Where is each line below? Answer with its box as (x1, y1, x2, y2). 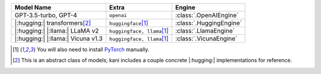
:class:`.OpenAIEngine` (175, 11, 239, 19)
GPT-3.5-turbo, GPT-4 (14, 11, 77, 19)
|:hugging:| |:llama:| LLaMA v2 (14, 27, 99, 35)
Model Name (14, 4, 52, 11)
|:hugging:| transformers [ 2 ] (14, 19, 92, 27)
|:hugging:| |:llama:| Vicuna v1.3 (14, 34, 103, 43)
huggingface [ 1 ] (109, 19, 149, 27)
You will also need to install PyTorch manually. (36, 46, 150, 53)
